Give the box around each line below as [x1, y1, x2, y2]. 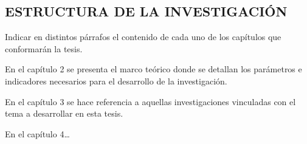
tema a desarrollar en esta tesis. [5, 107, 123, 120]
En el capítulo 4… [5, 127, 70, 140]
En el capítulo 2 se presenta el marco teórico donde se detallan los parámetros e [5, 63, 302, 75]
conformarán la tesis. [5, 42, 83, 55]
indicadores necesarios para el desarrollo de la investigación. [5, 74, 227, 87]
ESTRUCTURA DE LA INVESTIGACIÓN [5, 2, 288, 21]
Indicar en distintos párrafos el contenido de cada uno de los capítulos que [5, 30, 281, 43]
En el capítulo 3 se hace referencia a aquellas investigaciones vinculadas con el [5, 95, 296, 108]
